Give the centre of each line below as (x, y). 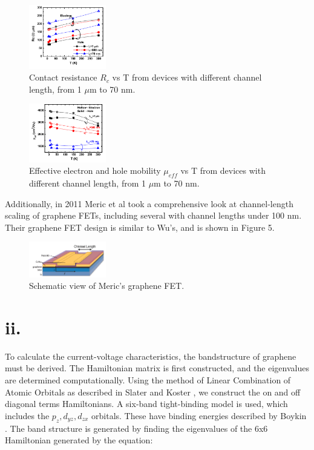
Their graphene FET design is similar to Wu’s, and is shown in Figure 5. (140, 227)
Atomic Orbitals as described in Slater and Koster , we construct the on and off (153, 392)
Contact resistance (63, 77)
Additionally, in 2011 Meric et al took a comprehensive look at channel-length (149, 203)
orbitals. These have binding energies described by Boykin (199, 415)
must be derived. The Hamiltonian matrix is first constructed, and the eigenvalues (157, 368)
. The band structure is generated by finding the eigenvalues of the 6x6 (136, 428)
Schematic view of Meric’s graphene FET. (107, 286)
